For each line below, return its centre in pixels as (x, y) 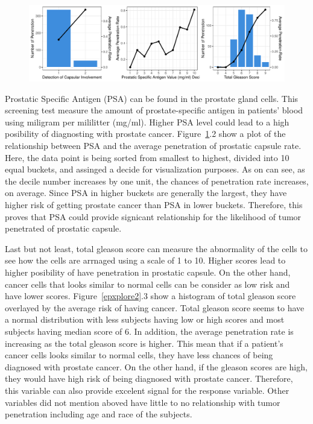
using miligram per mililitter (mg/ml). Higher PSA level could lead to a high (147, 122)
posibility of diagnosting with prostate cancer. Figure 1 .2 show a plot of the (145, 134)
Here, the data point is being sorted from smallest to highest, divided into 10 (147, 157)
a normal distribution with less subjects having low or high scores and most (145, 319)
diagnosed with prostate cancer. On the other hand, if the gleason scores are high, (156, 366)
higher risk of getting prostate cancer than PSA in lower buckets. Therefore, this (154, 205)
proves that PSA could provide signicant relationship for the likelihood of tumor (153, 216)
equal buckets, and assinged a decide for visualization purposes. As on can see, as (155, 169)
